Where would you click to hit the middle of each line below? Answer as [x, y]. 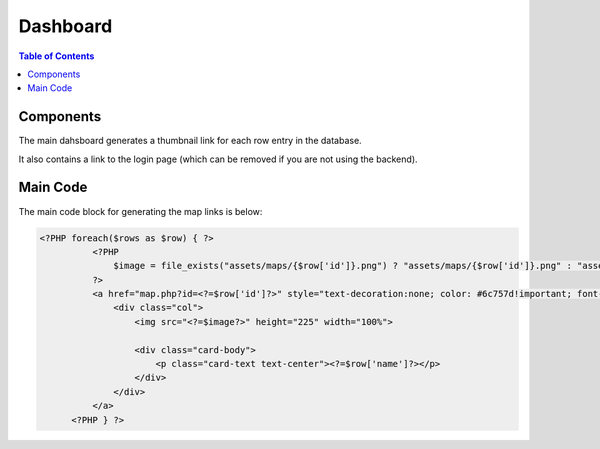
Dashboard [65, 26]
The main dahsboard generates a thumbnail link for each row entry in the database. [190, 141]
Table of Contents [56, 56]
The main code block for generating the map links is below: [140, 211]
